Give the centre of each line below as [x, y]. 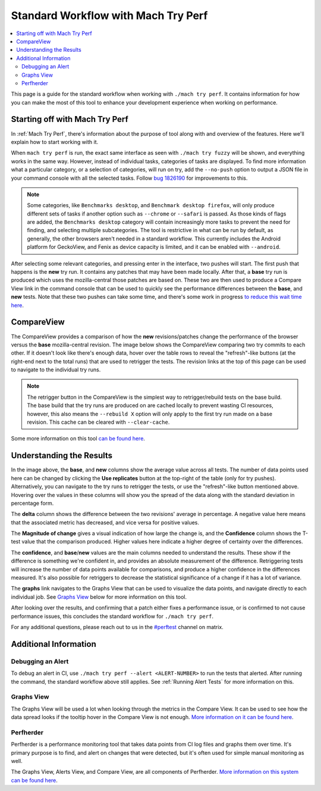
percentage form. [32, 503]
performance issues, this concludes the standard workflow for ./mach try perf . [112, 616]
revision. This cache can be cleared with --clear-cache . [98, 422]
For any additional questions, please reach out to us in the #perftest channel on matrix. [117, 627]
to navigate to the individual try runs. [56, 370]
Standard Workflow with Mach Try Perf [109, 15]
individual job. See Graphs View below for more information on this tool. [99, 597]
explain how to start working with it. [55, 142]
